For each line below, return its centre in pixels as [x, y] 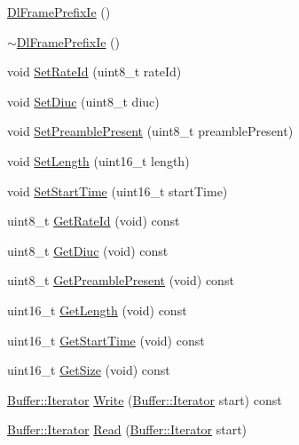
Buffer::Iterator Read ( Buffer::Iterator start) [127, 429]
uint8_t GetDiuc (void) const [88, 250]
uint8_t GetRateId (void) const [94, 221]
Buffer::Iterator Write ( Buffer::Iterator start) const [145, 399]
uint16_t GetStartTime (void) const [106, 340]
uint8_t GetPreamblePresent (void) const [121, 280]
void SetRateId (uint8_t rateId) [94, 72]
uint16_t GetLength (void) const [97, 310]
